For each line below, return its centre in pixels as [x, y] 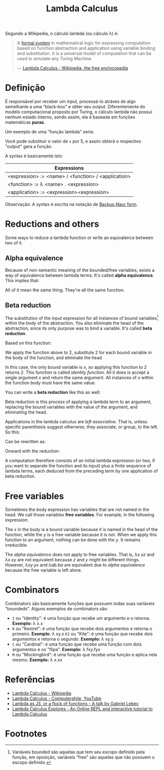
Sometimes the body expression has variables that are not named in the [77, 509]
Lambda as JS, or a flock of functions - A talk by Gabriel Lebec [75, 704]
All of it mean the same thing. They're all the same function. [65, 290]
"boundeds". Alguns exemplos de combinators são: [57, 609]
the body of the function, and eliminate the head [54, 358]
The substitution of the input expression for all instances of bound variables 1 [82, 317]
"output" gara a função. [29, 146]
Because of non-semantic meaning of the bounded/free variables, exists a [80, 270]
